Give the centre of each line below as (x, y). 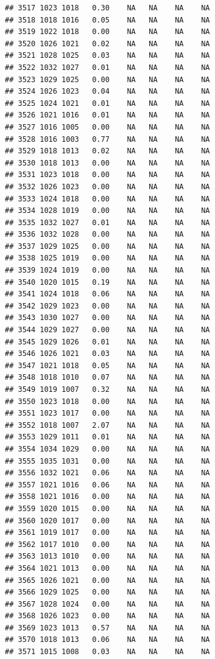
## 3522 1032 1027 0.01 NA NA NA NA (107, 67)
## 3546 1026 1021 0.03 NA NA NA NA (107, 354)
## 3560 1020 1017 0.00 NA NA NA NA (107, 521)
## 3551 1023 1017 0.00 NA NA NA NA (107, 413)
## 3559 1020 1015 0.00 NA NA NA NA (107, 508)
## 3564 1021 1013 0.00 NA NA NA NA (107, 568)
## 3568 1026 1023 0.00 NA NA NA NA (107, 616)
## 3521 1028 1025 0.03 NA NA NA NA (107, 56)
